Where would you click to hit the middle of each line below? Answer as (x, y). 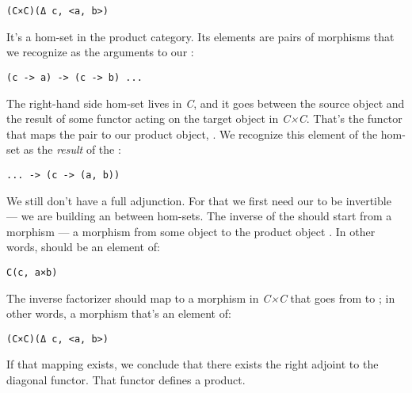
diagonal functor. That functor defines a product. (126, 380)
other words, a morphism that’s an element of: (119, 313)
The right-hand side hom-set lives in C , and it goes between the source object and (206, 103)
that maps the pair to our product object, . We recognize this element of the (192, 134)
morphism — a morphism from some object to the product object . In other (191, 231)
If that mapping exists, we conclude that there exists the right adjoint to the (193, 364)
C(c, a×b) (32, 272)
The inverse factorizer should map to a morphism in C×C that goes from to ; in (201, 298)
